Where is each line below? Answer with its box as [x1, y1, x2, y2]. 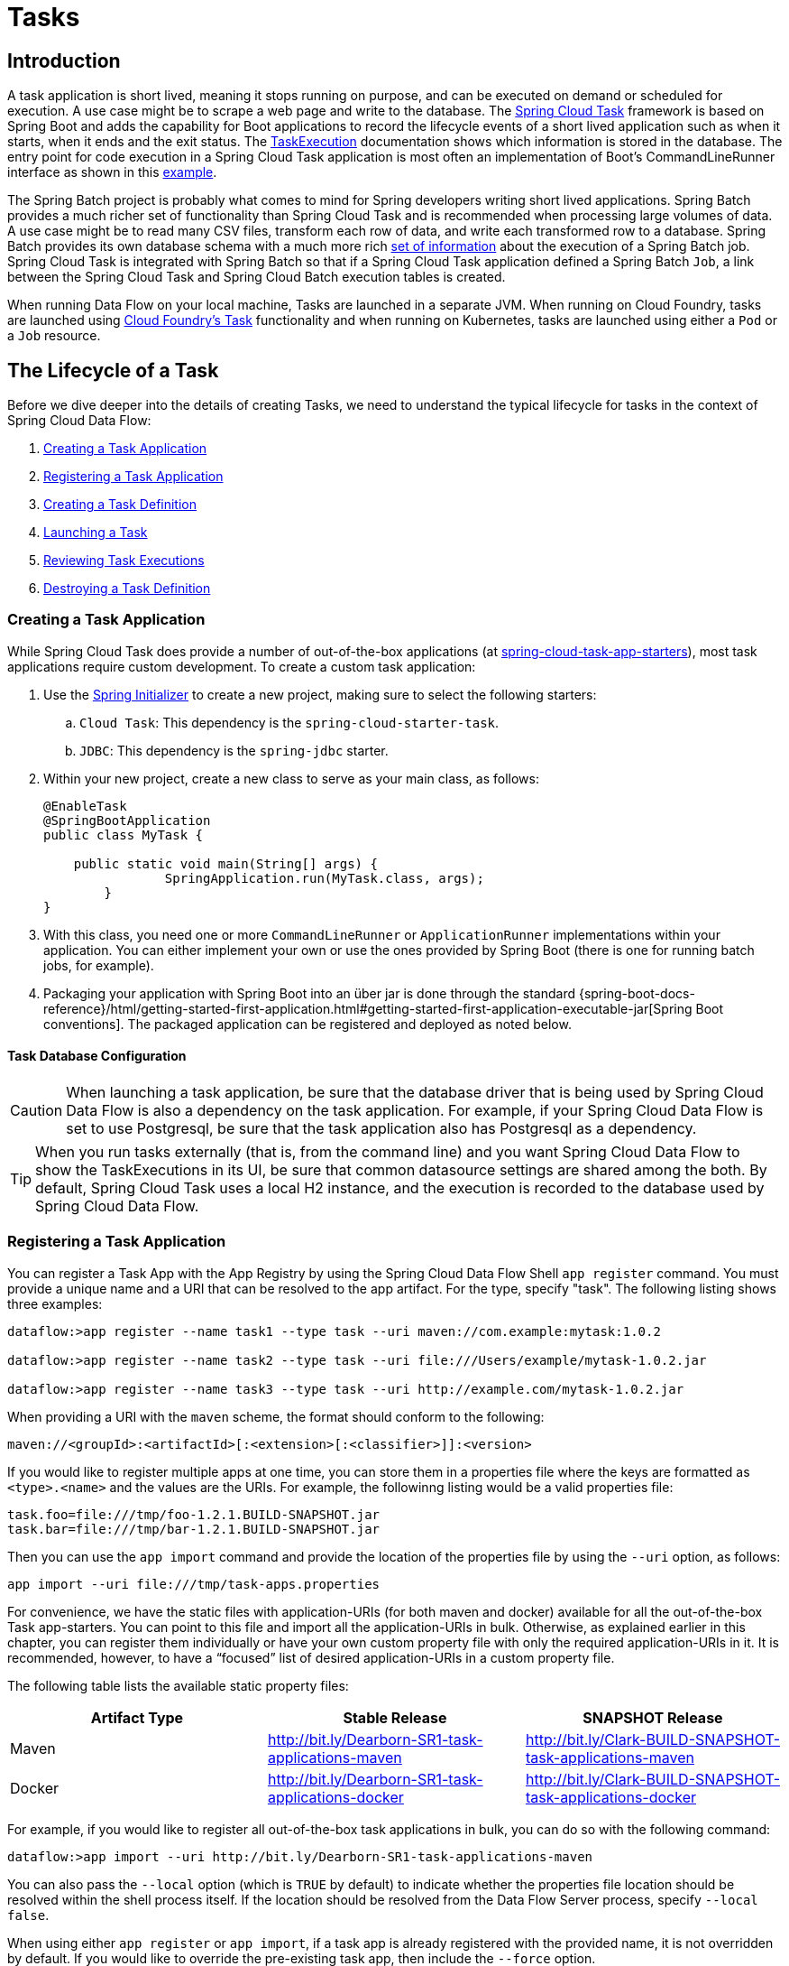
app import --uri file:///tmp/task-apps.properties [7, 1576, 381, 1591]
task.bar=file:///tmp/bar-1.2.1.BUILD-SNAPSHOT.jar [7, 1521, 381, 1536]
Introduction [7, 49, 121, 72]
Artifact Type [90, 1708, 184, 1727]
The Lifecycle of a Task [7, 358, 219, 382]
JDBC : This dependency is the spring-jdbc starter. [79, 742, 389, 758]
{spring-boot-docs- [578, 985, 695, 1001]
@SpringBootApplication [43, 812, 211, 828]
